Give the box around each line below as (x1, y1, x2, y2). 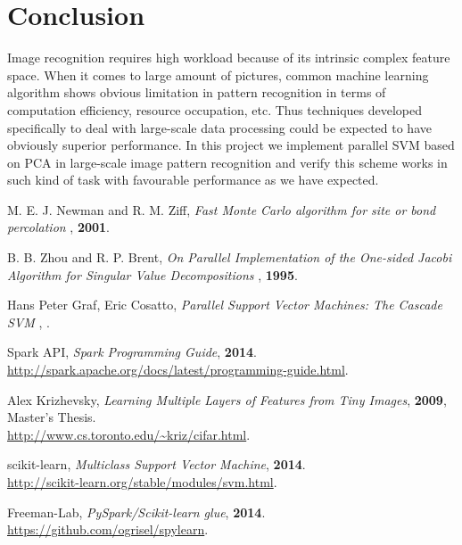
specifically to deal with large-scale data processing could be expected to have (7, 118, 432, 136)
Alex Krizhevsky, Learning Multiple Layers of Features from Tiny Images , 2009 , (7, 390, 447, 409)
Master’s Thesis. (7, 408, 96, 426)
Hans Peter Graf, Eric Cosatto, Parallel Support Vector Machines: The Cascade (7, 295, 442, 314)
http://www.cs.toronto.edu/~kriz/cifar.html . (7, 425, 251, 443)
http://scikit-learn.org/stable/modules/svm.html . (7, 473, 277, 491)
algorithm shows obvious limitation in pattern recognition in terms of (7, 83, 386, 102)
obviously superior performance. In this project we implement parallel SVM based (7, 136, 455, 154)
